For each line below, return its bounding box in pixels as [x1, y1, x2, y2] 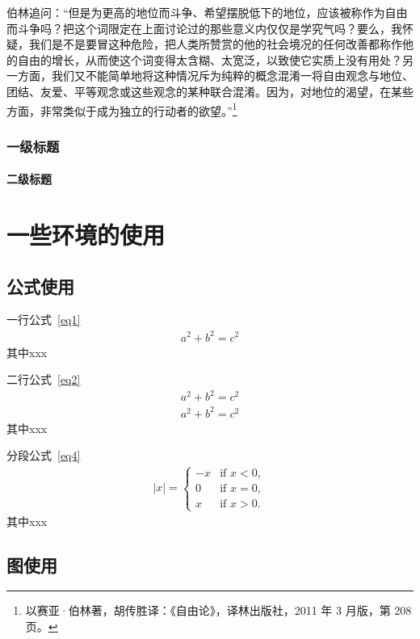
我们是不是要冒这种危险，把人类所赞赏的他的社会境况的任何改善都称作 [28, 36, 402, 53]
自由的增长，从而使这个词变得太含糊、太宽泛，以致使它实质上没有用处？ [17, 51, 402, 68]
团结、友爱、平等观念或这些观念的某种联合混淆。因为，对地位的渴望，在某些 [6, 82, 414, 99]
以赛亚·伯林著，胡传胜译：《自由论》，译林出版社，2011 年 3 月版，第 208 [25, 602, 412, 619]
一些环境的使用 [6, 218, 166, 251]
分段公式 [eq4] [6, 447, 81, 464]
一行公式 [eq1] [6, 311, 81, 328]
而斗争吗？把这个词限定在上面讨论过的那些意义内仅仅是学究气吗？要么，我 [6, 19, 402, 36]
